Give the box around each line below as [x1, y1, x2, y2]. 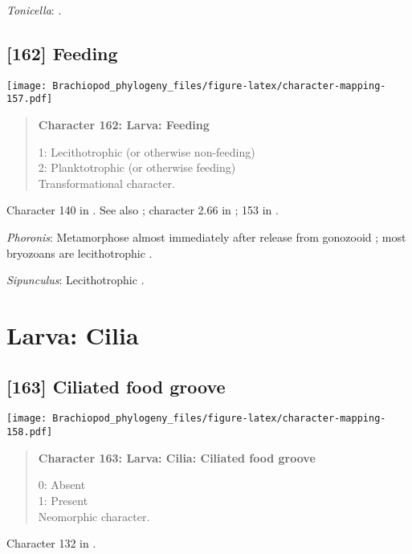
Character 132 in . [6, 535, 96, 552]
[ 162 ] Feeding [6, 40, 118, 65]
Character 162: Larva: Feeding [38, 116, 210, 133]
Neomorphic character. [38, 507, 150, 524]
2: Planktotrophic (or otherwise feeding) [38, 159, 236, 176]
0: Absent [38, 476, 86, 493]
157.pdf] [6, 93, 53, 105]
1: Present [38, 491, 88, 508]
